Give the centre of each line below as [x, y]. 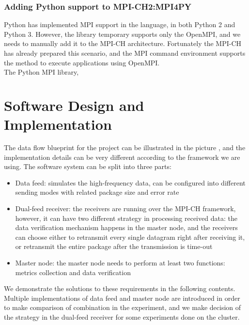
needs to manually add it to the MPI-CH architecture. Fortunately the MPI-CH [123, 43]
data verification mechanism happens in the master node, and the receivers [126, 227]
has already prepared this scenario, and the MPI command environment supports [125, 53]
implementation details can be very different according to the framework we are [122, 157]
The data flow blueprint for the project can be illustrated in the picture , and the [125, 147]
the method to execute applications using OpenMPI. [82, 62]
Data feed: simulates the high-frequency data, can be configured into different [130, 182]
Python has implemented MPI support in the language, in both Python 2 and [120, 24]
